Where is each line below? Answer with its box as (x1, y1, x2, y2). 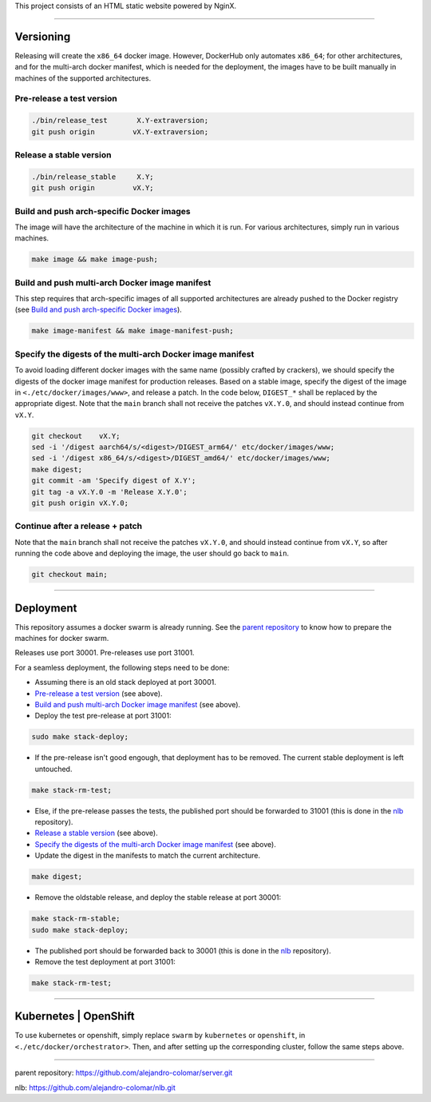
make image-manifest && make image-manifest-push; (31, 326, 235, 336)
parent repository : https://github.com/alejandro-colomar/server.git (14, 1068, 233, 1078)
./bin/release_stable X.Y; (31, 172, 155, 181)
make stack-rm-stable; (31, 914, 121, 923)
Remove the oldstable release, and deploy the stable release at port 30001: (34, 893, 282, 902)
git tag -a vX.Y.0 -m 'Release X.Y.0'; (31, 487, 188, 496)
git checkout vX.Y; (31, 432, 121, 440)
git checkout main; (31, 570, 108, 579)
